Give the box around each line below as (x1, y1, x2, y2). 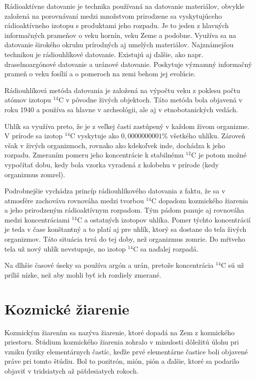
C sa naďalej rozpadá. (133, 243, 199, 253)
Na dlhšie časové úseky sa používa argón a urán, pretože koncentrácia (4, 260, 214, 270)
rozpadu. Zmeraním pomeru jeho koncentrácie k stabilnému (4, 150, 184, 160)
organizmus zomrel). (4, 169, 65, 179)
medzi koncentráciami (4, 214, 70, 224)
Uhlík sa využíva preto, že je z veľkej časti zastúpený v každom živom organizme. (4, 121, 250, 131)
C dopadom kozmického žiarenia (151, 195, 249, 205)
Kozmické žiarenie (4, 298, 129, 318)
